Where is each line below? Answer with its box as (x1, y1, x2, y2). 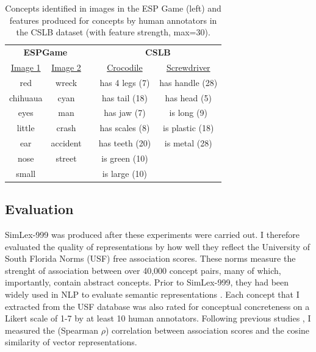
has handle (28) (159, 76, 218, 88)
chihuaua (9, 91, 43, 104)
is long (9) (169, 106, 207, 119)
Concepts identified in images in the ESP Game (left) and (5, 2, 221, 14)
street (56, 151, 77, 164)
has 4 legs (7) (99, 76, 150, 88)
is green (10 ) (101, 151, 148, 164)
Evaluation (5, 199, 74, 218)
